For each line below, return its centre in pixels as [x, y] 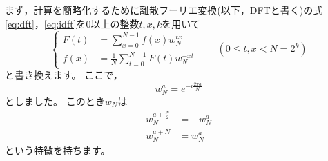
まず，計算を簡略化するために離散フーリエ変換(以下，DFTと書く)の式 [164, 10]
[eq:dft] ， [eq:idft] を [46, 23]
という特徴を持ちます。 [58, 150]
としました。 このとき [55, 101]
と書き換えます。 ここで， [64, 75]
